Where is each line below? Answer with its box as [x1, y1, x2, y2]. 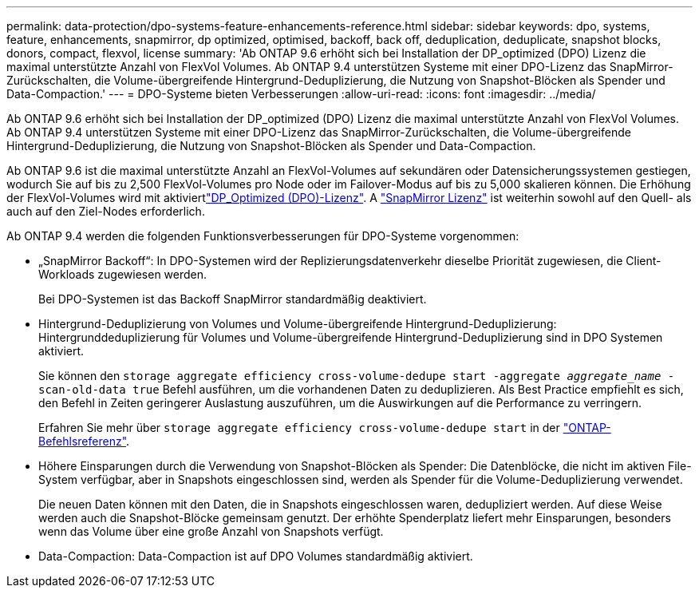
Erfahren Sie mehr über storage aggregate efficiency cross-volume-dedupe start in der [38, 421, 560, 434]
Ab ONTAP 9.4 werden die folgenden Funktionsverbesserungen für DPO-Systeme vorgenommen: [6, 229, 519, 243]
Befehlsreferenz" [38, 434, 127, 448]
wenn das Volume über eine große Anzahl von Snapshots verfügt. [38, 525, 384, 538]
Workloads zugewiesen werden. [38, 267, 207, 281]
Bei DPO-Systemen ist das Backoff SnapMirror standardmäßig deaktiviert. [38, 292, 427, 306]
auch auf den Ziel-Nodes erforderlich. [6, 204, 205, 218]
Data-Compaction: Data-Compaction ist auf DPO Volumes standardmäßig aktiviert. [38, 549, 473, 563]
